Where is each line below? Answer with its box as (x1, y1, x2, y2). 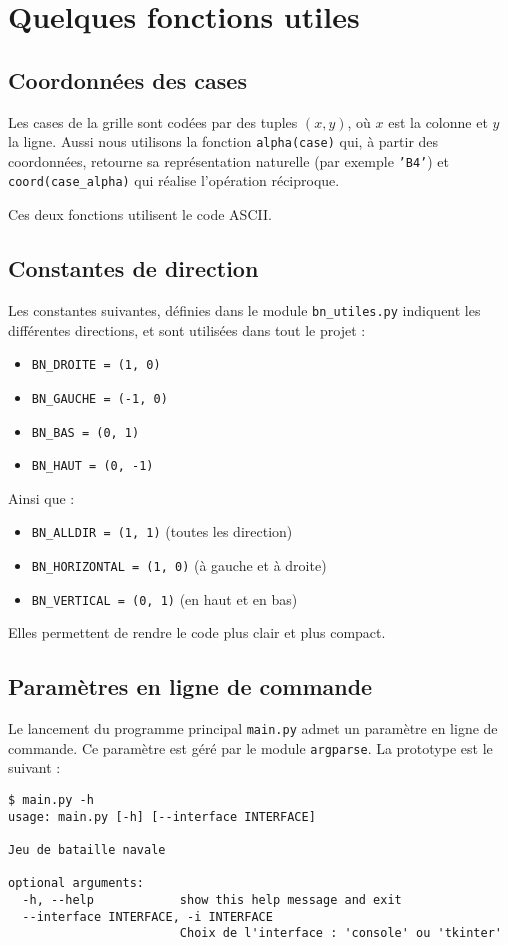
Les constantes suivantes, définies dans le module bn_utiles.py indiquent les (8, 299, 481, 320)
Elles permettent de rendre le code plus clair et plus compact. (8, 622, 386, 643)
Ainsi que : (8, 487, 75, 508)
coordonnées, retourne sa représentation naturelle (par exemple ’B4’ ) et (8, 150, 449, 171)
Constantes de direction (8, 253, 259, 284)
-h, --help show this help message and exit (22, 893, 402, 908)
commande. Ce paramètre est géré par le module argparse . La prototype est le (8, 737, 493, 758)
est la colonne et (388, 111, 488, 132)
